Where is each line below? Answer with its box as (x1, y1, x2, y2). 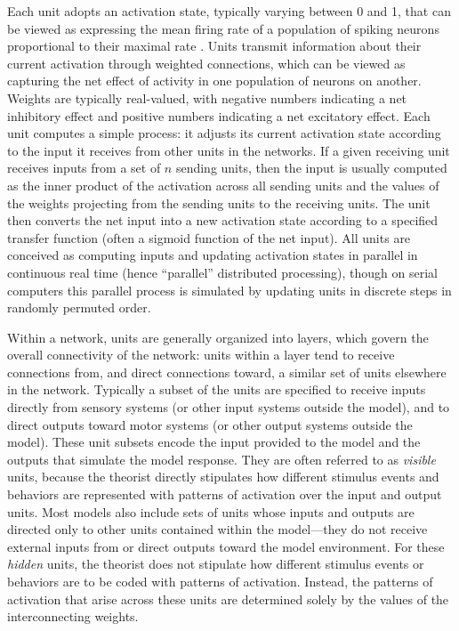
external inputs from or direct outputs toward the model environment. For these (7, 537, 445, 555)
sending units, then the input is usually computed (175, 158, 447, 177)
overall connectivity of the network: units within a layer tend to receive (7, 345, 395, 364)
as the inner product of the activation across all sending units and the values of (7, 175, 439, 194)
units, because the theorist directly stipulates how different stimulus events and (7, 467, 439, 486)
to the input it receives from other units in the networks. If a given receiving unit (7, 141, 450, 159)
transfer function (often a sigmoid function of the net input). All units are (7, 228, 411, 247)
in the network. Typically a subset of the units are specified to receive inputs (7, 380, 426, 399)
